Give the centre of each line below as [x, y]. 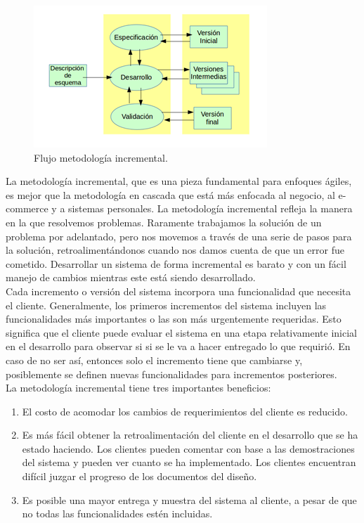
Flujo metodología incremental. [101, 157]
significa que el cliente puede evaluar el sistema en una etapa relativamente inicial [181, 332]
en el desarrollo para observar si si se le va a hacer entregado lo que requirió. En [178, 346]
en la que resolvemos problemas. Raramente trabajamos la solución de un [164, 222]
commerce [27, 208]
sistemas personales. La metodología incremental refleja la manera [210, 208]
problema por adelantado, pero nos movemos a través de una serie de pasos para [179, 236]
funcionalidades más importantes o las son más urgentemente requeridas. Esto [174, 319]
